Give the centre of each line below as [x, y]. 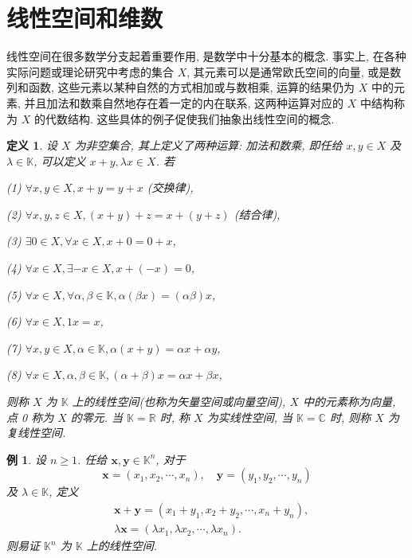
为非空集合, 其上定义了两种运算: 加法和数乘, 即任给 [208, 145]
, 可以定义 [60, 160]
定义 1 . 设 [32, 145]
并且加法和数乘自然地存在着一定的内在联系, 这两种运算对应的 [184, 102]
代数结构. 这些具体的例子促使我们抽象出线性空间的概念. [190, 118]
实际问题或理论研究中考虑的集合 [90, 71]
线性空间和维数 [85, 18]
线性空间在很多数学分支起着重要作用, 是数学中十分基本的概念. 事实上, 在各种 [206, 56]
